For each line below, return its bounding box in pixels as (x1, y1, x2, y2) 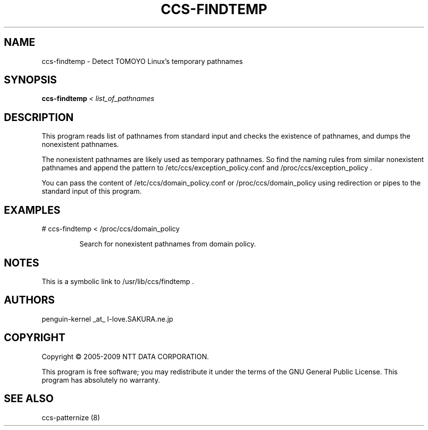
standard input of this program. (42, 187, 142, 196)
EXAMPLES (4, 204, 61, 216)
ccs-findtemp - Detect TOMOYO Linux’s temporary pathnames (42, 57, 243, 65)
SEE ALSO (4, 392, 54, 405)
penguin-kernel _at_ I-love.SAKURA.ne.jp (42, 314, 173, 323)
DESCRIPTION (4, 111, 74, 123)
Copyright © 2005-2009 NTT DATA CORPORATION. (42, 352, 209, 361)
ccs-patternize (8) (42, 413, 100, 422)
